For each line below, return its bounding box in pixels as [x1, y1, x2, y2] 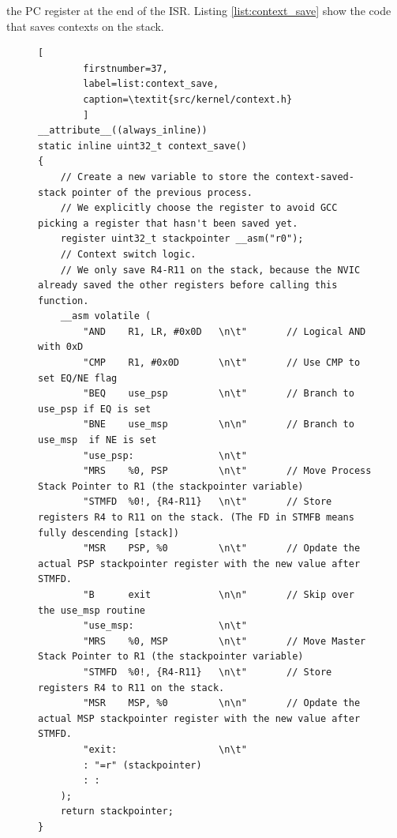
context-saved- [275, 171, 354, 182]
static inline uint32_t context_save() [38, 140, 247, 152]
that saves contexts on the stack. [6, 17, 164, 34]
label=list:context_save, [83, 78, 219, 90]
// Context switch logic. [60, 248, 197, 260]
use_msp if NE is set [38, 434, 157, 446]
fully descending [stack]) [38, 527, 179, 539]
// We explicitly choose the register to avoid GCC [60, 202, 338, 214]
